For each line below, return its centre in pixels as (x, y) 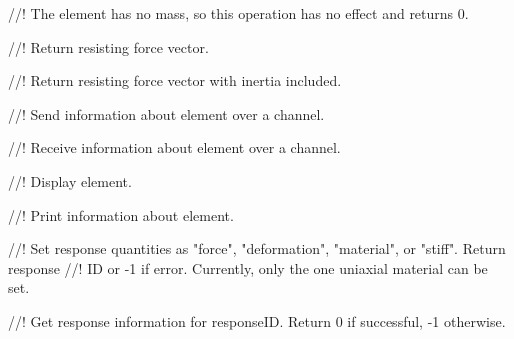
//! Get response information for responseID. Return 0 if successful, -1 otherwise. (257, 320)
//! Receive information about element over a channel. (174, 147)
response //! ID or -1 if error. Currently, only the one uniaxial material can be (248, 267)
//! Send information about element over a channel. (166, 113)
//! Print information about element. (121, 214)
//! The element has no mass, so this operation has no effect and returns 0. (238, 13)
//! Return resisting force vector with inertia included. (175, 80)
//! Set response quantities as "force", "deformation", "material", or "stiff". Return (257, 248)
